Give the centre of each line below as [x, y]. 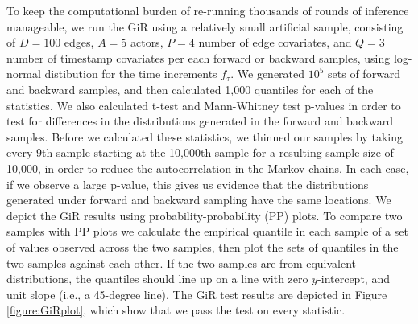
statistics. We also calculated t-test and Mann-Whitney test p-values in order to [204, 105]
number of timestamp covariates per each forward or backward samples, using [199, 57]
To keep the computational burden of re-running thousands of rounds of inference [208, 10]
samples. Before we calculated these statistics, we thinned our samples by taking [205, 136]
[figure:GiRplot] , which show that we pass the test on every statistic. [176, 310]
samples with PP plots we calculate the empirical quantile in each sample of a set [207, 231]
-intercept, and [354, 279]
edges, [79, 42]
